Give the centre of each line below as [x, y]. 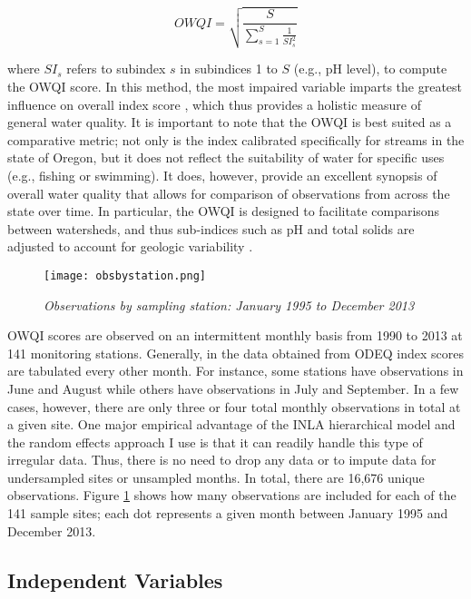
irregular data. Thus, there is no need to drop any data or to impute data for [222, 460]
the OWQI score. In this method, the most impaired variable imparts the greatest [235, 86]
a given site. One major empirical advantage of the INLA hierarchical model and [231, 424]
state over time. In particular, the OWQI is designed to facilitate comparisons [224, 211]
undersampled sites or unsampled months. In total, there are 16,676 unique [216, 477]
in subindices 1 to [229, 69]
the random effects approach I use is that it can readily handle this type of [215, 442]
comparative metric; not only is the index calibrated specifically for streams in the [236, 139]
